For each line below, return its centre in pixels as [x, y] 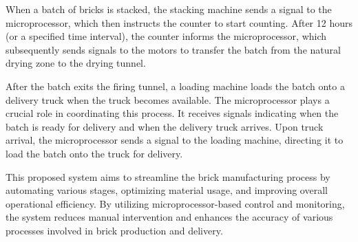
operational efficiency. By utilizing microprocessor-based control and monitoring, [175, 203]
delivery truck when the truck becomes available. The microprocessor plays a [168, 99]
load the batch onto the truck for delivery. [94, 153]
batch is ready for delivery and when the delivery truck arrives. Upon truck [165, 126]
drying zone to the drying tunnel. [76, 63]
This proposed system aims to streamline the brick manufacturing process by [168, 176]
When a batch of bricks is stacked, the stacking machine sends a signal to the [169, 9]
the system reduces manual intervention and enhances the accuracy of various [169, 217]
